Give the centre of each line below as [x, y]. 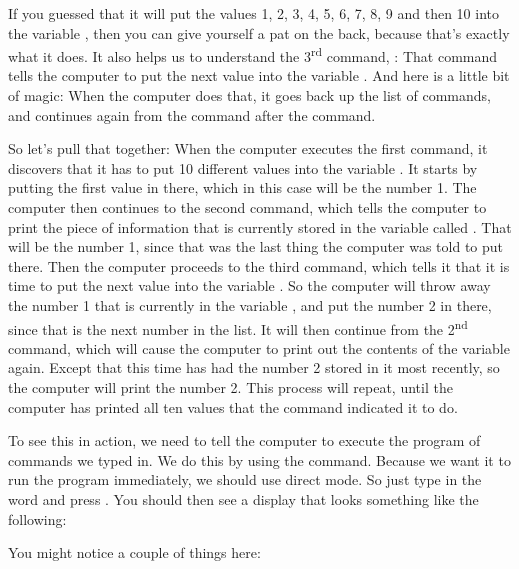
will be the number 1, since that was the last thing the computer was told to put [256, 246]
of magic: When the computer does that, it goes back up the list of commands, [249, 95]
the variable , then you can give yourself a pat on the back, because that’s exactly [259, 32]
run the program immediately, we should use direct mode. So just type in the [245, 479]
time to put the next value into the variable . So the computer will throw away [249, 285]
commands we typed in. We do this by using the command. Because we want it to [259, 459]
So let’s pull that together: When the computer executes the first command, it [248, 148]
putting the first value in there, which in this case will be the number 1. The [242, 187]
